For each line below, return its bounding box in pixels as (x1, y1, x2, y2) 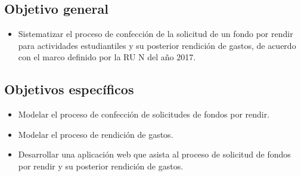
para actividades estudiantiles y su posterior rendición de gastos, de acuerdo (18, 39, 296, 51)
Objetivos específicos (4, 80, 134, 98)
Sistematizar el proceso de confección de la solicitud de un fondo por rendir (18, 27, 293, 40)
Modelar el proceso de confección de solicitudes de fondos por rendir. (18, 108, 270, 121)
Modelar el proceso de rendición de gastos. (18, 128, 173, 140)
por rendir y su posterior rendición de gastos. (18, 159, 184, 172)
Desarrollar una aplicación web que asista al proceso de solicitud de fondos (18, 148, 291, 160)
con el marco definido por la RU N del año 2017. (18, 51, 196, 63)
